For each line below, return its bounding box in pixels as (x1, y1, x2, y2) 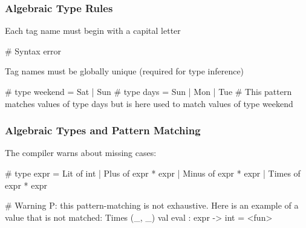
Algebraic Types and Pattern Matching (5, 123, 201, 138)
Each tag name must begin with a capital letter (5, 24, 181, 37)
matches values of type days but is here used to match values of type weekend (5, 97, 293, 109)
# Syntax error (5, 44, 62, 57)
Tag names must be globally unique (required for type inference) (5, 65, 244, 77)
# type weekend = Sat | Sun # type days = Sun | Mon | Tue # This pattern (5, 85, 292, 97)
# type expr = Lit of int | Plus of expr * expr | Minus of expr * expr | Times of (5, 167, 301, 179)
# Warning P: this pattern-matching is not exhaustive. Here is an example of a (5, 199, 299, 212)
